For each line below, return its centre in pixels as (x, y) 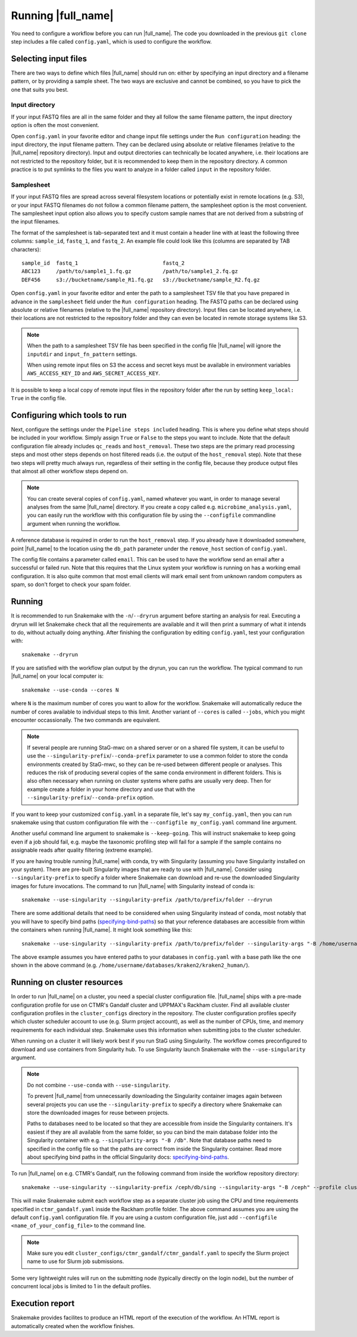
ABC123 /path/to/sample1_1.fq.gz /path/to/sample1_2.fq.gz (130, 272)
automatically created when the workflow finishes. (73, 1326)
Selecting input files (49, 59)
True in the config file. (39, 398)
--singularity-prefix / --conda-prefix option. (91, 798)
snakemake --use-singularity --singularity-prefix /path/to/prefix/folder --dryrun (147, 900)
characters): (26, 249)
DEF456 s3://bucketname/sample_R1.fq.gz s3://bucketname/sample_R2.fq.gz (141, 280)
